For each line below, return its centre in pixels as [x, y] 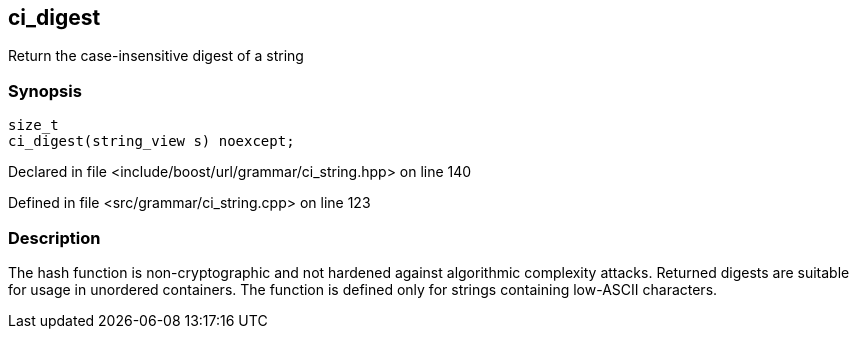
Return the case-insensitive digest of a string [156, 56]
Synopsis [45, 90]
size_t [33, 125]
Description [54, 237]
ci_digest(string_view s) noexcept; [151, 141]
